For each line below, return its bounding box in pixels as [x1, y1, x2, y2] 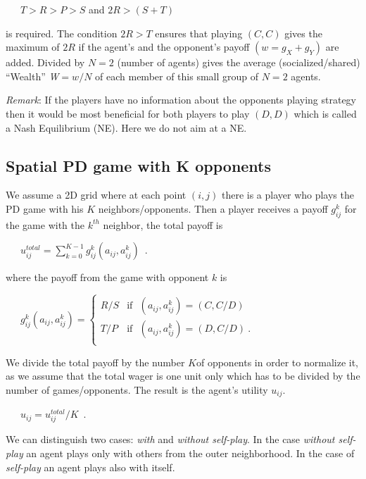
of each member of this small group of [95, 68, 259, 83]
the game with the [6, 217, 84, 232]
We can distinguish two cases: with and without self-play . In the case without [6, 432, 335, 447]
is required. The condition [6, 25, 118, 40]
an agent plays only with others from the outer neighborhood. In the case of [26, 445, 355, 460]
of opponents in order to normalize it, [196, 354, 358, 369]
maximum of [6, 39, 60, 54]
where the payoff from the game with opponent [6, 270, 209, 285]
